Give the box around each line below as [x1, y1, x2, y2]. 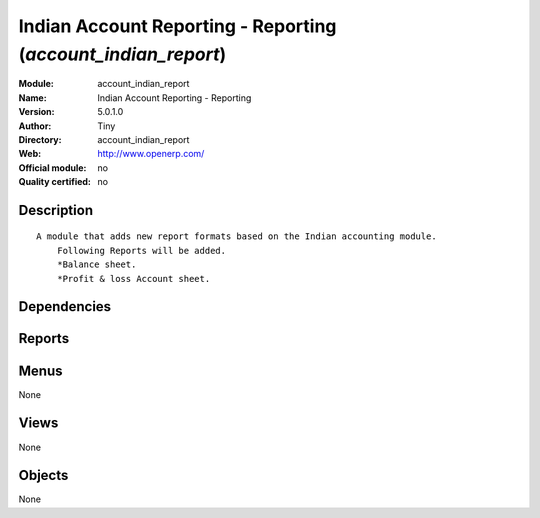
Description [18, 201, 94, 219]
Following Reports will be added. [56, 245, 227, 256]
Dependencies [18, 298, 112, 315]
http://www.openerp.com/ [97, 148, 205, 160]
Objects [18, 467, 69, 484]
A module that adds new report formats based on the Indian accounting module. [36, 231, 437, 242]
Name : [18, 91, 47, 104]
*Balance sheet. [56, 259, 137, 270]
